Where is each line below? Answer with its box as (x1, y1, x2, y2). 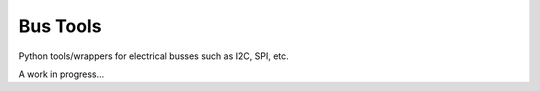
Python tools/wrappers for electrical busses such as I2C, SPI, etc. (18, 50, 289, 62)
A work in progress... (18, 68, 105, 80)
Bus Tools (18, 15, 102, 37)
